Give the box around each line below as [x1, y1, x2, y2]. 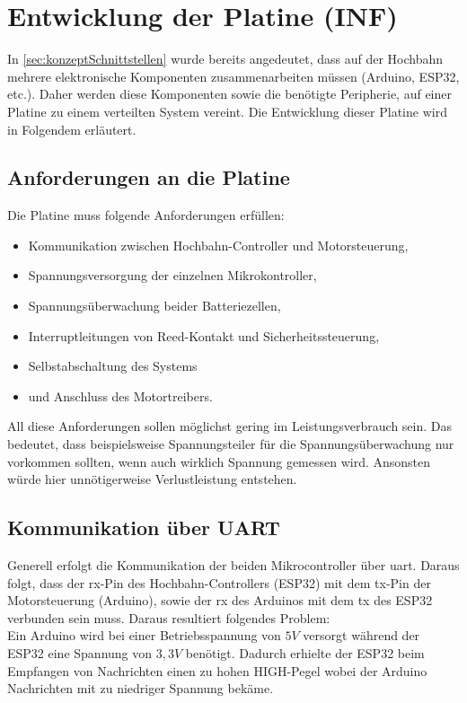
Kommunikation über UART [7, 514, 280, 541]
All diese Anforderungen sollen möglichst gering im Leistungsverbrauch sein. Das [7, 417, 453, 435]
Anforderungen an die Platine [7, 163, 290, 191]
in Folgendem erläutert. [7, 119, 137, 138]
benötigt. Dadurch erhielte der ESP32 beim [185, 644, 425, 662]
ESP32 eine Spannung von [7, 644, 153, 662]
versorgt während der [303, 626, 420, 645]
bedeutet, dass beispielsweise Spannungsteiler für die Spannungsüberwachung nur [7, 435, 454, 453]
